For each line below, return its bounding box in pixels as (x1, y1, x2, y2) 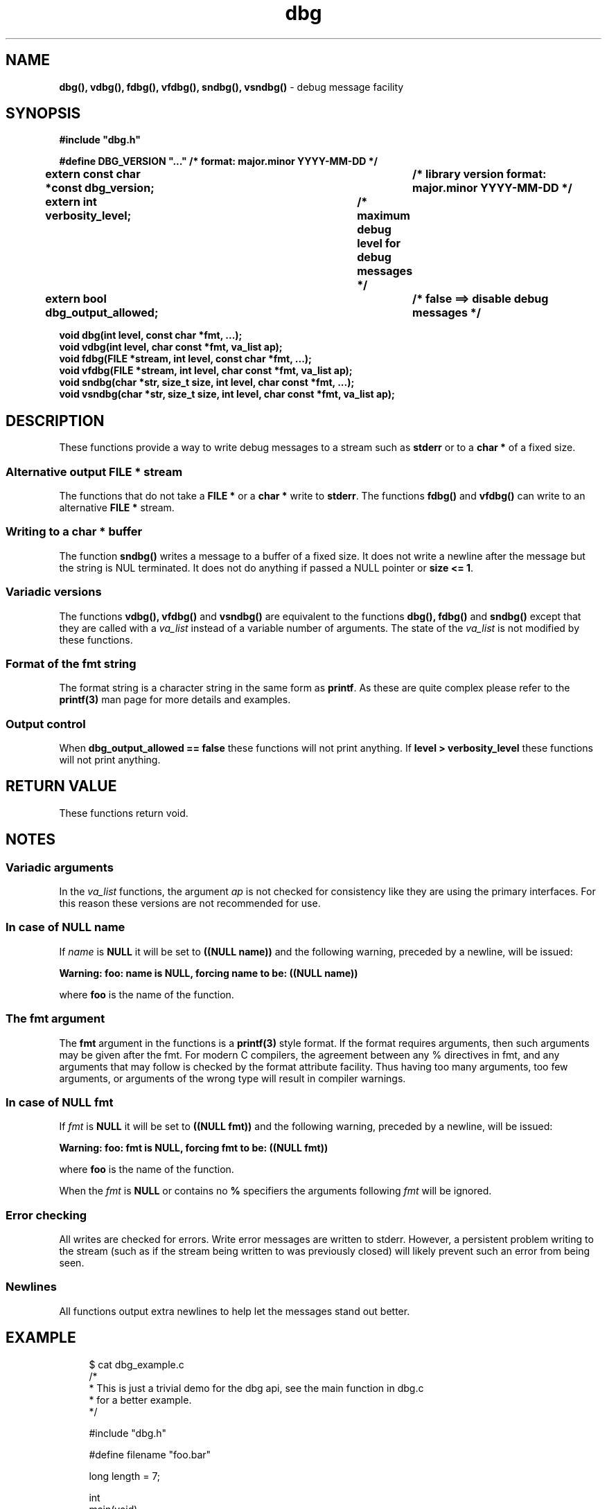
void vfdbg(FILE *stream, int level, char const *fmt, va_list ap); (59, 364, 353, 377)
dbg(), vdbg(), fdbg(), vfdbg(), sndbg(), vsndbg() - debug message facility (59, 80, 404, 93)
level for (357, 236, 401, 251)
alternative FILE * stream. (59, 502, 175, 514)
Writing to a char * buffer (6, 524, 143, 539)
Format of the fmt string (6, 656, 137, 671)
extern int (45, 195, 97, 209)
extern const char (45, 167, 141, 182)
